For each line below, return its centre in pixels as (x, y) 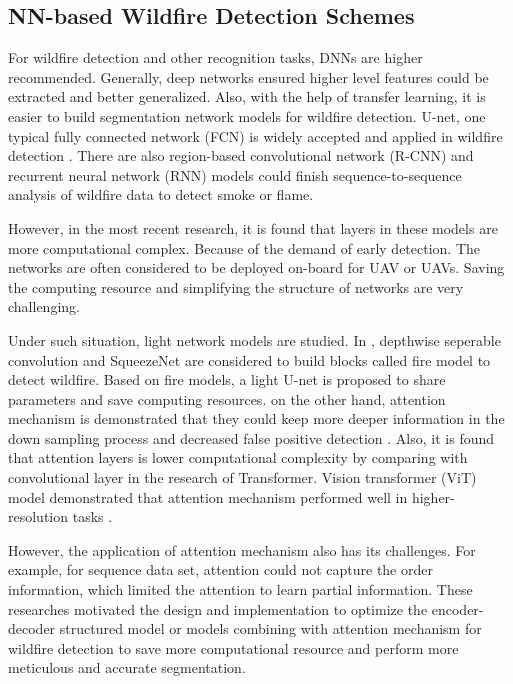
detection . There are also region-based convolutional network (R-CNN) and (241, 155)
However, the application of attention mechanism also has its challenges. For (242, 549)
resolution (38, 516)
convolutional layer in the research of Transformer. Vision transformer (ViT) (242, 477)
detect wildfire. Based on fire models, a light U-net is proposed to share (227, 379)
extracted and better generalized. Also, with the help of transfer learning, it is (247, 96)
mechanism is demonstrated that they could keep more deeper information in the (256, 418)
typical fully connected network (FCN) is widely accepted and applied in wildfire (255, 135)
